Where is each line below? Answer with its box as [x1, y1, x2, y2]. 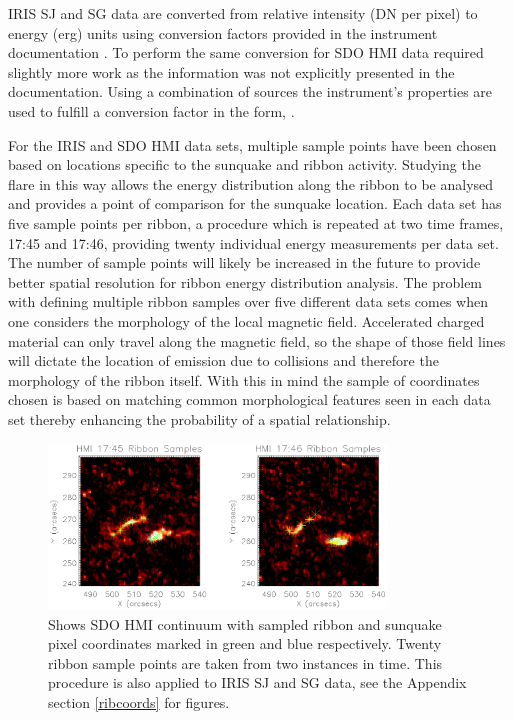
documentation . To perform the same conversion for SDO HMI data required [8, 42, 484, 63]
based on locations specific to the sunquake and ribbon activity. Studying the [8, 154, 481, 175]
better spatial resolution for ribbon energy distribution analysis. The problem [8, 271, 483, 292]
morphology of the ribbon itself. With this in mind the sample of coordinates [8, 369, 480, 390]
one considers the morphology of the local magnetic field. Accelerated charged [8, 310, 485, 331]
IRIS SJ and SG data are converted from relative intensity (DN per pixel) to [8, 3, 478, 23]
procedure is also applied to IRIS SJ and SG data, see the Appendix [48, 672, 467, 693]
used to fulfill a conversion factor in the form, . [8, 100, 295, 121]
